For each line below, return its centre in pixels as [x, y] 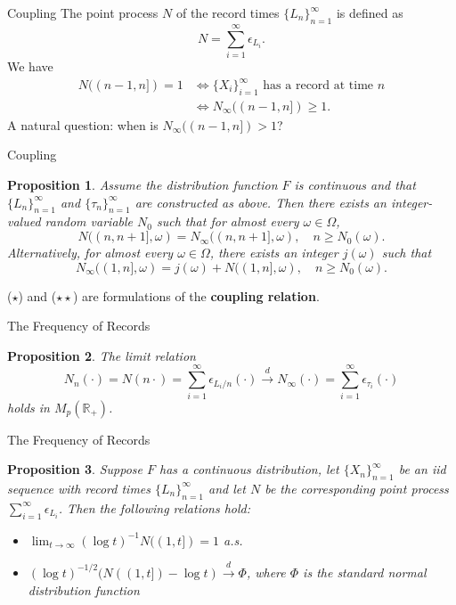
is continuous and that [355, 185]
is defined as [370, 12]
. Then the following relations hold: [155, 507]
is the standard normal [365, 572]
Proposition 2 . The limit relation [102, 355]
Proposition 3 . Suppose [75, 469]
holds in [28, 407]
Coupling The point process [83, 12]
